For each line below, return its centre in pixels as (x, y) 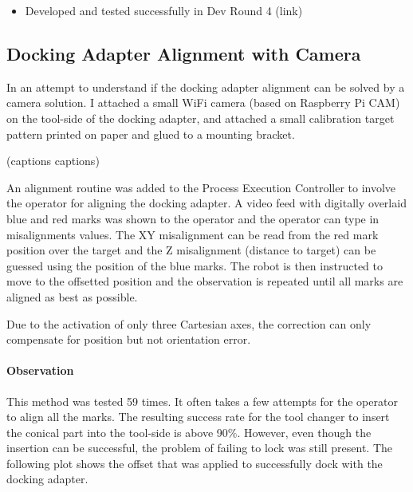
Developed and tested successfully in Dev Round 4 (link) (164, 10)
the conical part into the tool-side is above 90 (117, 432)
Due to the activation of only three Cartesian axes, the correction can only (189, 323)
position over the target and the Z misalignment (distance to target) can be (191, 250)
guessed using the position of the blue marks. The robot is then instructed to (195, 265)
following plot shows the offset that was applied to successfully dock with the (195, 463)
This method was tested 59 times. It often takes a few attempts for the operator (202, 401)
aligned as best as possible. (72, 296)
